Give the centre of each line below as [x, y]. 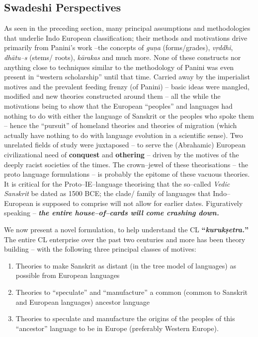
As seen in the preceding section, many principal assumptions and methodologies [127, 28]
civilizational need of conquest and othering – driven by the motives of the [122, 154]
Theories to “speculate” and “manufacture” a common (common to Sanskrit [131, 292]
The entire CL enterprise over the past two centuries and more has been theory [125, 239]
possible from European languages [68, 275]
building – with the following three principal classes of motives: [100, 249]
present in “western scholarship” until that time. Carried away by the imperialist [127, 77]
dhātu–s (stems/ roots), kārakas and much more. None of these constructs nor [123, 57]
